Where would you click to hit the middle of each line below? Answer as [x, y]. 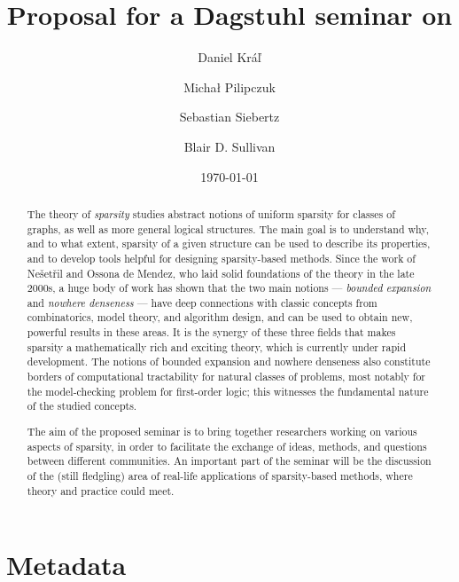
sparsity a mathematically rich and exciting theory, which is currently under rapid [217, 346]
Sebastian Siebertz [229, 117]
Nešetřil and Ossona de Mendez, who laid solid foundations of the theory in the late [221, 273]
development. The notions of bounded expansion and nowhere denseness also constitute [229, 362]
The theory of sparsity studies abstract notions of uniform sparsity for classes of [211, 213]
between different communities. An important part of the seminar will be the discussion [229, 461]
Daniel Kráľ [229, 57]
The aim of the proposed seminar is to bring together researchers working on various [222, 431]
